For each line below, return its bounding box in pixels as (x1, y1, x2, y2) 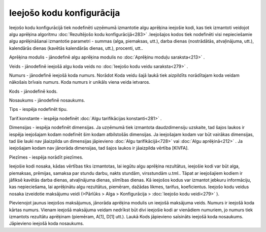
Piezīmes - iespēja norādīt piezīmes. (9, 154, 84, 160)
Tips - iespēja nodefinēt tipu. (9, 106, 68, 112)
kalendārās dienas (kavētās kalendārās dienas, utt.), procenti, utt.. (9, 45, 143, 51)
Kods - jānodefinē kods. (9, 88, 58, 94)
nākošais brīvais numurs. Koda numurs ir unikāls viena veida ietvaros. (9, 79, 150, 85)
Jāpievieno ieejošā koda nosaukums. (9, 221, 84, 227)
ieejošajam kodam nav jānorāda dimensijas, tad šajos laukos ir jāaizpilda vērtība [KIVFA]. (9, 145, 189, 151)
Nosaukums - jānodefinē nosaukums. (9, 98, 85, 103)
